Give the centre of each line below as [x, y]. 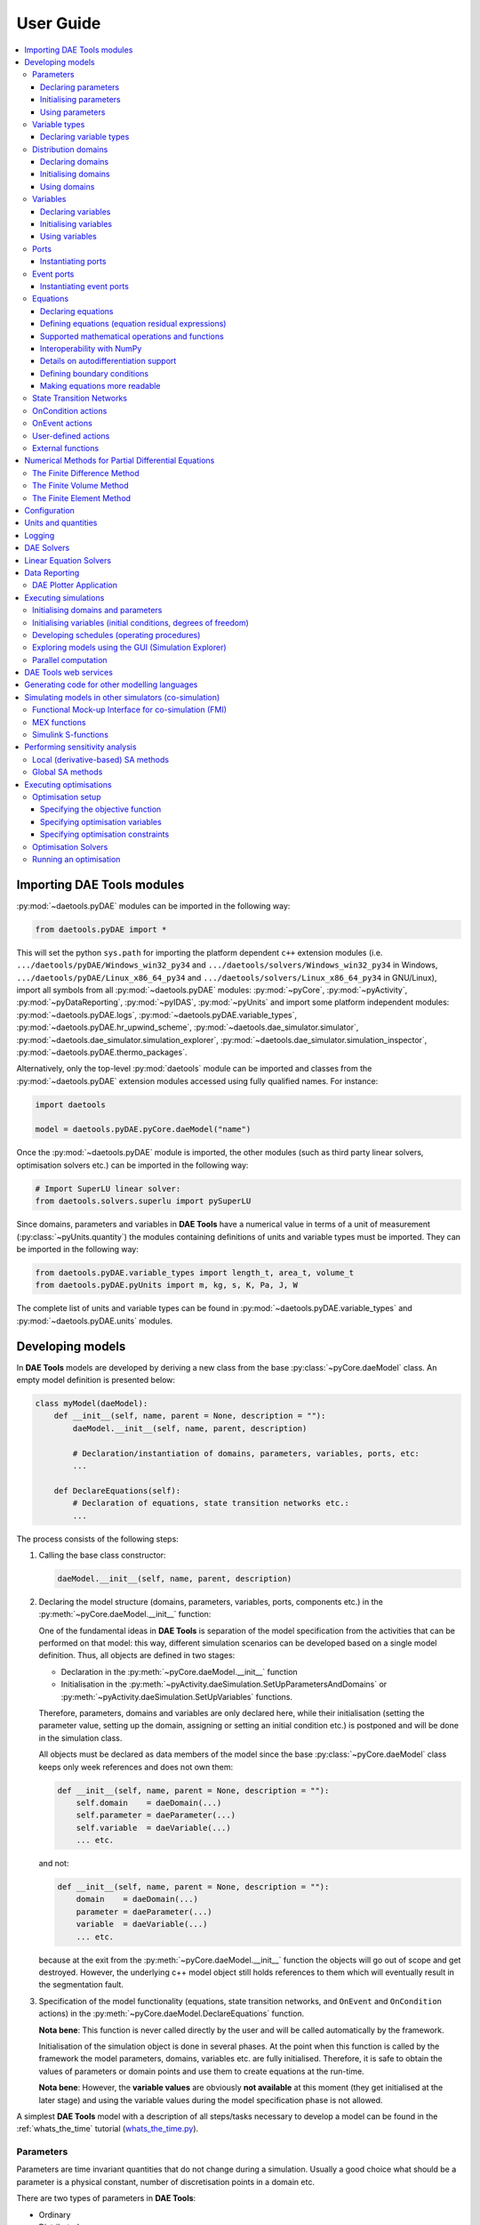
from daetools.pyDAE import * [101, 929]
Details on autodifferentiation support [108, 361]
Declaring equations [77, 311]
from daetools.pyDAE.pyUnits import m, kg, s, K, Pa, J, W [166, 1285]
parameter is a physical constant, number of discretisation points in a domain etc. [166, 2181]
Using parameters [73, 112]
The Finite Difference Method [86, 473]
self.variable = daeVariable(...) [153, 1828]
